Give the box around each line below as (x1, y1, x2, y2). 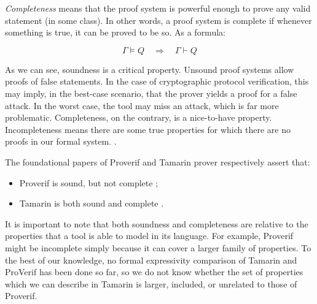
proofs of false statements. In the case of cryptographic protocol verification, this (5, 75, 309, 88)
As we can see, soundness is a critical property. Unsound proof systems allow (5, 63, 294, 75)
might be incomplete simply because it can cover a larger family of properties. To (5, 241, 311, 254)
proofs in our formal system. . (5, 135, 117, 148)
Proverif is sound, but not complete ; (19, 176, 158, 189)
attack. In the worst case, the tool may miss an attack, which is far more (5, 99, 279, 112)
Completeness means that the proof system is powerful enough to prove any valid (5, 2, 311, 14)
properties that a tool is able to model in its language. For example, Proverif (5, 229, 294, 242)
